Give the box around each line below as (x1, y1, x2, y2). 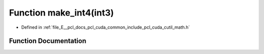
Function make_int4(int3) (9, 7, 114, 18)
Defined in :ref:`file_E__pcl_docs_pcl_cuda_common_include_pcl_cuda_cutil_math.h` (21, 24, 190, 30)
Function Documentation (9, 37, 87, 45)
